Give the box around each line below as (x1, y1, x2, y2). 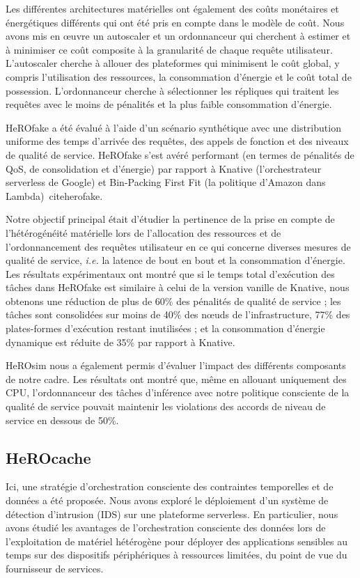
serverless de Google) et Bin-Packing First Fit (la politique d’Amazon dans (6, 175, 326, 189)
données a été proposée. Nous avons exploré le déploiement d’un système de (6, 493, 329, 508)
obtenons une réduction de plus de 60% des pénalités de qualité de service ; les (6, 293, 341, 308)
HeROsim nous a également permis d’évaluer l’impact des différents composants (6, 358, 346, 373)
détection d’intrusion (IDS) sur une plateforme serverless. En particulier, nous (6, 506, 338, 521)
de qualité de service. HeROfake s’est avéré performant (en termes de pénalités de (6, 147, 354, 162)
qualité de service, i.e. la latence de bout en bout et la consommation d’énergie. (6, 253, 345, 267)
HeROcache (6, 446, 91, 468)
